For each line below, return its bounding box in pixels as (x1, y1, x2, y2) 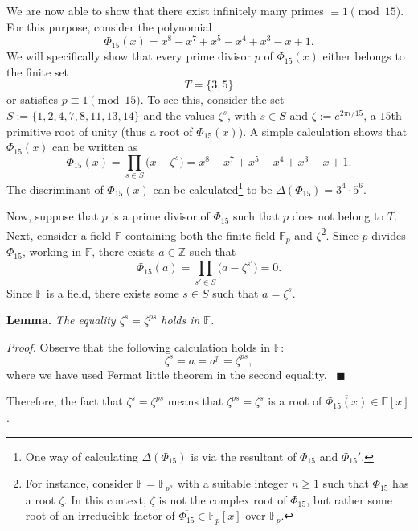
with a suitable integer (177, 475, 289, 492)
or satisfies (6, 91, 59, 108)
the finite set (6, 63, 69, 80)
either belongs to (322, 47, 405, 64)
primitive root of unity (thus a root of (6, 122, 193, 139)
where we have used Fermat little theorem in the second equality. (6, 365, 327, 382)
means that (167, 393, 223, 410)
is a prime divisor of (111, 208, 210, 224)
